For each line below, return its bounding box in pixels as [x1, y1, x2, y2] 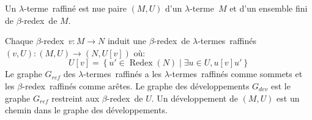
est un [277, 91, 300, 104]
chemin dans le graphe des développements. [5, 103, 168, 116]
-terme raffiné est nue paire [24, 2, 127, 14]
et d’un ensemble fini [229, 2, 308, 14]
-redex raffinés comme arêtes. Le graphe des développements [22, 79, 250, 92]
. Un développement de [151, 91, 238, 104]
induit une [107, 34, 146, 47]
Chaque [5, 34, 34, 47]
